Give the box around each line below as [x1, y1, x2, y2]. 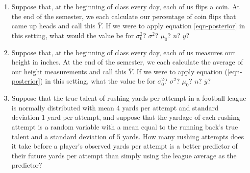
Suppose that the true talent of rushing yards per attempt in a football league [11, 93, 246, 103]
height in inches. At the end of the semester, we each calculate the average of [11, 57, 243, 67]
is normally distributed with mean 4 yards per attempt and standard [11, 102, 219, 112]
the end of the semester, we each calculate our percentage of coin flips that [11, 11, 236, 21]
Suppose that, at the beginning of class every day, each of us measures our [11, 47, 235, 57]
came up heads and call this [11, 21, 96, 31]
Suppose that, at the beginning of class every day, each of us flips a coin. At [11, 1, 240, 11]
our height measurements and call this [11, 66, 126, 76]
